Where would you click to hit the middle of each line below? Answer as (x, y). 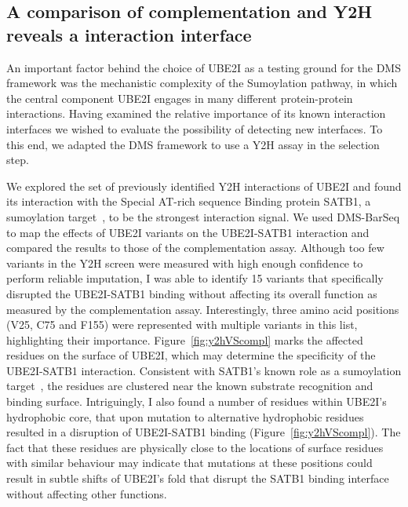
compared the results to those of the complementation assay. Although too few (195, 248)
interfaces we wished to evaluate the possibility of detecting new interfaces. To (195, 128)
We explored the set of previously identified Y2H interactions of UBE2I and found (204, 186)
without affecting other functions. (87, 493)
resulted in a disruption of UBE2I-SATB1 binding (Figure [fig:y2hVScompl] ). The (204, 432)
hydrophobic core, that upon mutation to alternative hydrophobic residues (185, 416)
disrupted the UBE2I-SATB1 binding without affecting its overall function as (192, 293)
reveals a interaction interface (129, 34)
